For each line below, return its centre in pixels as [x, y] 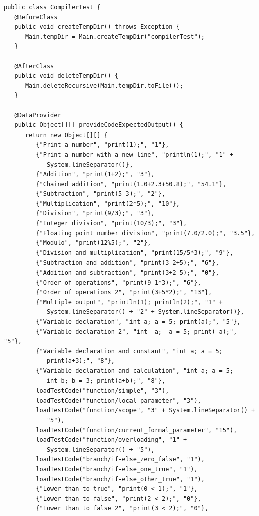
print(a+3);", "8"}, [81, 361]
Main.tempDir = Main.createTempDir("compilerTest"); [115, 36]
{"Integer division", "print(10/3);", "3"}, [111, 224]
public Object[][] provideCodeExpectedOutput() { [99, 125]
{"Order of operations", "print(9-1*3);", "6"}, [118, 282]
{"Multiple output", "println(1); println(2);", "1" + [129, 302]
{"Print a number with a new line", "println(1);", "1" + [135, 154]
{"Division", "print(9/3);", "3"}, [95, 214]
